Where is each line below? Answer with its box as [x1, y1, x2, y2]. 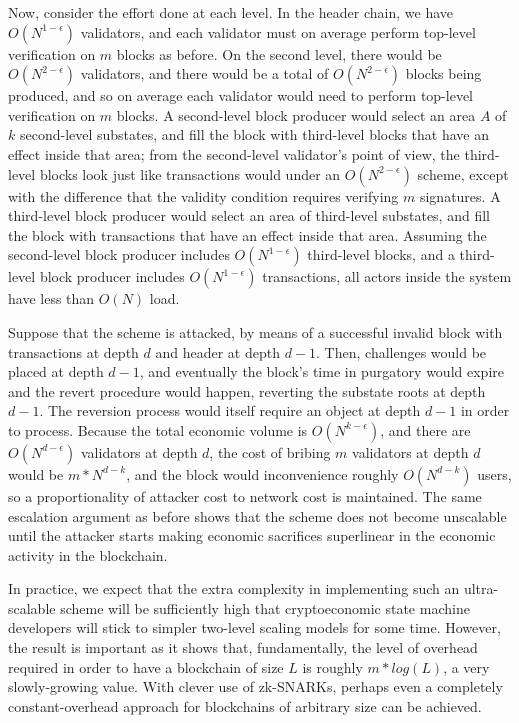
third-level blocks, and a [307, 244, 455, 265]
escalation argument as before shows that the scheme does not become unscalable [8, 505, 507, 526]
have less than [8, 288, 95, 309]
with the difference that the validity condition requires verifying [8, 185, 399, 206]
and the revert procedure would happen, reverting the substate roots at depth [8, 380, 486, 401]
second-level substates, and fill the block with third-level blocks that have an [19, 124, 489, 145]
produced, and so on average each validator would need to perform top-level [8, 85, 473, 106]
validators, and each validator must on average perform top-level [80, 21, 476, 42]
